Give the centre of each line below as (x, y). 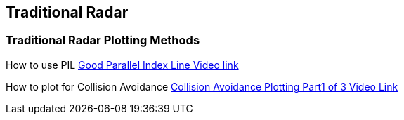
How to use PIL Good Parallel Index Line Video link (122, 65)
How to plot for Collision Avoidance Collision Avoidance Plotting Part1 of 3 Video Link (202, 86)
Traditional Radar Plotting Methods (103, 40)
